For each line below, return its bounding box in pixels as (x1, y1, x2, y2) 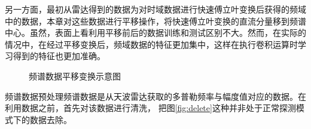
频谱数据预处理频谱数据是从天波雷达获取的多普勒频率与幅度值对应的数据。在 (5, 90, 306, 102)
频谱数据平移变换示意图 (29, 69, 121, 82)
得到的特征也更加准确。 (13, 50, 105, 62)
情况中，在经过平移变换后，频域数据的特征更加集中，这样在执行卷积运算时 (5, 38, 298, 50)
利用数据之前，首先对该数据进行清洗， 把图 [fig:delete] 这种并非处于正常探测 (5, 102, 296, 114)
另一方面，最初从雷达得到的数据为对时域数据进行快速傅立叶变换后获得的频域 (5, 3, 306, 15)
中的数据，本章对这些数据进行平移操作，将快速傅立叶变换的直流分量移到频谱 (5, 14, 306, 27)
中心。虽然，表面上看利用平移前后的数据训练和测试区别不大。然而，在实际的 (5, 26, 306, 39)
